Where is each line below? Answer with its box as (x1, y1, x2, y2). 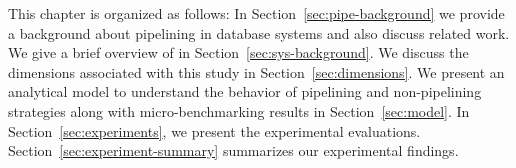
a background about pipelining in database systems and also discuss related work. (8, 22, 510, 43)
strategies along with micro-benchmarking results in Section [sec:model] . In (8, 100, 470, 121)
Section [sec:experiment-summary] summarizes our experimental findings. (8, 140, 459, 161)
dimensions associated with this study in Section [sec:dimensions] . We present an (8, 61, 505, 82)
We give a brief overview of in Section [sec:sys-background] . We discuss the (8, 42, 469, 63)
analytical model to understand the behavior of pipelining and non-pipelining (8, 81, 482, 102)
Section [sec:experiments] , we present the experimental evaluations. (8, 120, 421, 141)
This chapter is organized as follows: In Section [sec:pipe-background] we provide (8, 3, 505, 23)
